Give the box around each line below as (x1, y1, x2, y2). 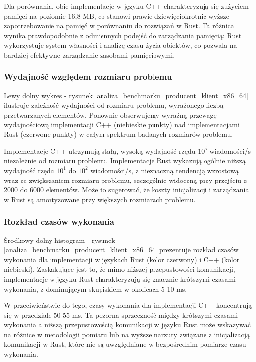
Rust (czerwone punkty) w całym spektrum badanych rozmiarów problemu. (4, 129, 233, 139)
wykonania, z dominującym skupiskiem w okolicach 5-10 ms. (4, 283, 187, 294)
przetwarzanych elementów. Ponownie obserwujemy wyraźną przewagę (4, 109, 217, 120)
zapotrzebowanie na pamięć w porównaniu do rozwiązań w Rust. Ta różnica (4, 20, 234, 31)
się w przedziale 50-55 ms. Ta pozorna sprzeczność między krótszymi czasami (4, 309, 238, 320)
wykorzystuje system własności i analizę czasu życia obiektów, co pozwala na (4, 40, 237, 50)
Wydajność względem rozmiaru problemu (4, 70, 172, 83)
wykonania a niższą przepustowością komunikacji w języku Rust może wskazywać (4, 319, 251, 330)
